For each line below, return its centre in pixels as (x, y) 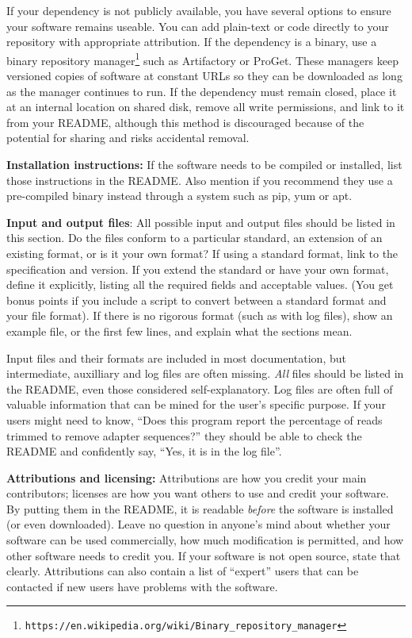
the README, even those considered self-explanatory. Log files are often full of (200, 388)
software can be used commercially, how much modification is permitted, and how (205, 540)
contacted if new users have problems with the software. (142, 586)
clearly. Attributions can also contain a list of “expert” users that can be (183, 571)
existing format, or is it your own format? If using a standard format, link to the (202, 253)
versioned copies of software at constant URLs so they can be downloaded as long (204, 76)
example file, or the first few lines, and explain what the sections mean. (179, 331)
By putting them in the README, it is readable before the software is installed (200, 508)
